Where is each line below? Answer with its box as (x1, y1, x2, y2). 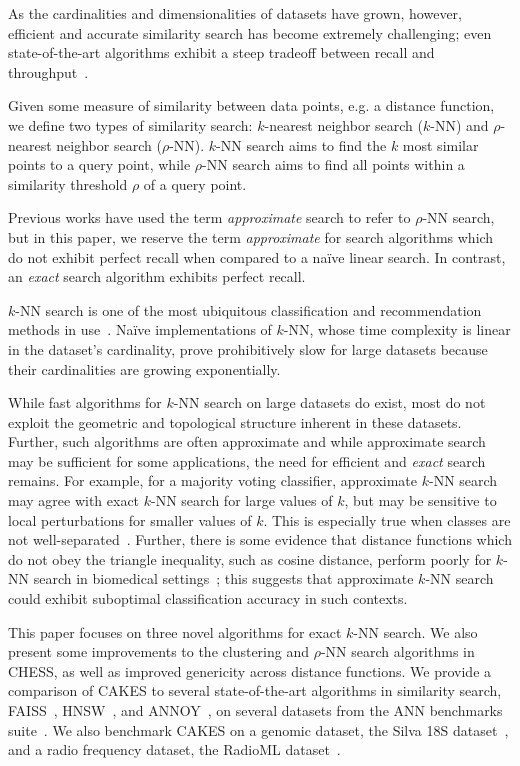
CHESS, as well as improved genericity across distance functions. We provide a (8, 660, 492, 681)
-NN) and (430, 114, 489, 135)
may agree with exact (8, 490, 140, 511)
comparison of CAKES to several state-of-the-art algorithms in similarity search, (8, 680, 502, 701)
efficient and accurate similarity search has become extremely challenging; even (8, 22, 492, 43)
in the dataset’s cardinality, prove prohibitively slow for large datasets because (8, 338, 488, 359)
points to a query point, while (8, 154, 191, 175)
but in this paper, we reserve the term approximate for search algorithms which (8, 226, 494, 247)
